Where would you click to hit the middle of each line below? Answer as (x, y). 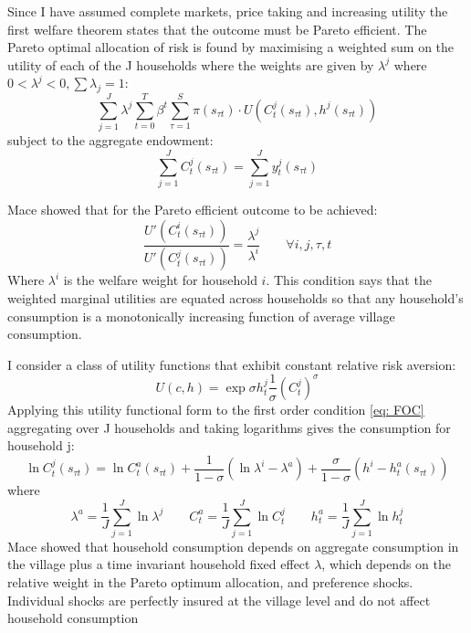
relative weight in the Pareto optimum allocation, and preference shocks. (210, 582)
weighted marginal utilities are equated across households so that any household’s (235, 298)
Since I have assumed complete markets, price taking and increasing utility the (228, 11)
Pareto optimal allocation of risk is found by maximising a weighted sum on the (231, 47)
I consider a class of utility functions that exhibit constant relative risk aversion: (232, 364)
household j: (41, 445)
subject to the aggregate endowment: (110, 140)
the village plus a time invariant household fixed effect (159, 564)
